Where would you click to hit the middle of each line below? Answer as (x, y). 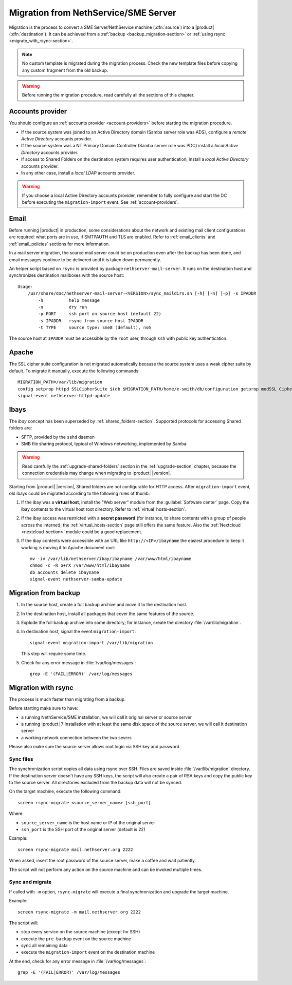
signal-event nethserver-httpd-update (64, 396)
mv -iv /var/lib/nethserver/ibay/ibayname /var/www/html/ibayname (111, 559)
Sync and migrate (30, 882)
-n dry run (63, 307)
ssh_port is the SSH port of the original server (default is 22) (83, 830)
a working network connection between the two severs (76, 737)
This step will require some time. (54, 654)
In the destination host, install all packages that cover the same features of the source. (108, 614)
